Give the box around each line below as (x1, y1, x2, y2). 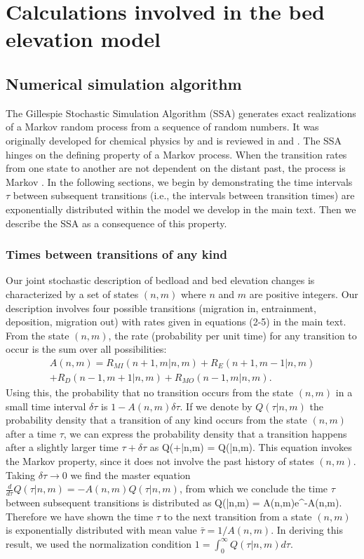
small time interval (6, 398, 86, 413)
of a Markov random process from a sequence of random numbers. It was (6, 119, 319, 134)
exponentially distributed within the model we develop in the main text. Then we (6, 201, 356, 216)
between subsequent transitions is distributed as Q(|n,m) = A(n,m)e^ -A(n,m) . (6, 494, 342, 509)
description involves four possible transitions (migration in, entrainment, (6, 300, 316, 315)
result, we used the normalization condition (6, 536, 192, 551)
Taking (6, 467, 36, 482)
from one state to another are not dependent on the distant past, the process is (6, 161, 346, 175)
